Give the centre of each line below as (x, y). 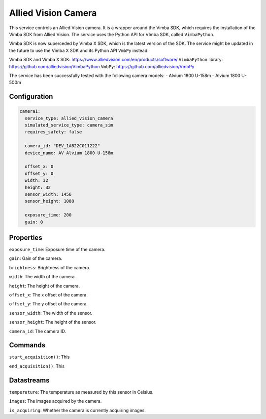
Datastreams (29, 380)
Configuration (31, 97)
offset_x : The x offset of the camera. (49, 294)
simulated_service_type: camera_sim (69, 125)
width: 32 (37, 181)
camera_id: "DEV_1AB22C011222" (63, 146)
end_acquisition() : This (37, 366)
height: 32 (38, 187)
